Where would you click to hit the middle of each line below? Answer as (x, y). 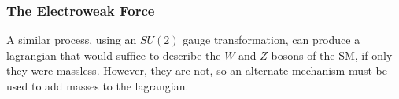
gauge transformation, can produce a (272, 40)
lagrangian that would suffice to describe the (114, 55)
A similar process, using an (72, 40)
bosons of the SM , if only (332, 55)
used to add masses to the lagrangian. (98, 86)
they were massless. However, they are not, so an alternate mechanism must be (197, 70)
